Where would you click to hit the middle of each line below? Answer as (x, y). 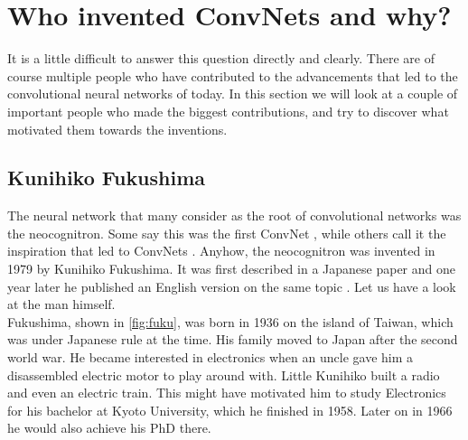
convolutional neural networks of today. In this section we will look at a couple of (233, 94)
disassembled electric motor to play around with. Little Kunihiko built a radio (224, 374)
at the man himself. (61, 304)
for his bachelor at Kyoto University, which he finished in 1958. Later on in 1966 (230, 410)
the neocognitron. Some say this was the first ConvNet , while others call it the (227, 233)
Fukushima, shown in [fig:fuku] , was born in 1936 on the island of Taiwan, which (230, 321)
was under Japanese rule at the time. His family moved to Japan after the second (233, 339)
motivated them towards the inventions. (117, 129)
